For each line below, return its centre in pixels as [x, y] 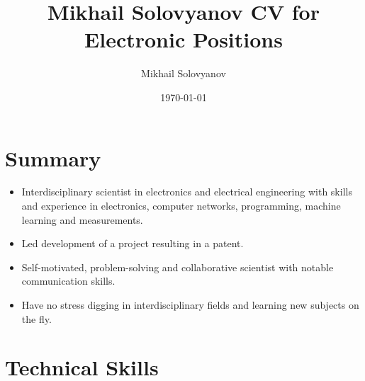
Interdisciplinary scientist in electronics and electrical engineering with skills [187, 192]
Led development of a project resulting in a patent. [133, 243]
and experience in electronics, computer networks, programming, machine [181, 206]
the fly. [36, 318]
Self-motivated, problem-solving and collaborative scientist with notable [178, 267]
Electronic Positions [184, 39]
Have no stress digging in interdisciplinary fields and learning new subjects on [190, 305]
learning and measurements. [82, 219]
